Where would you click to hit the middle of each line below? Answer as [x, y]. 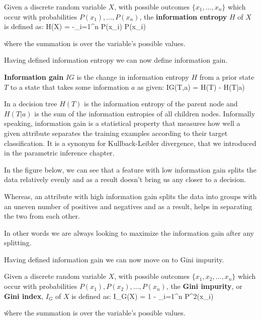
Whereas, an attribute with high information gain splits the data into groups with [130, 196]
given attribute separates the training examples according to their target [116, 133]
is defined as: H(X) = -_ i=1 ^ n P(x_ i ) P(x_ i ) [75, 26]
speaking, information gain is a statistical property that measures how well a [122, 123]
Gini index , [24, 296]
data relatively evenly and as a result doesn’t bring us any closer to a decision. [125, 179]
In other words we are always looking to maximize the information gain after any [129, 232]
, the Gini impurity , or [204, 286]
